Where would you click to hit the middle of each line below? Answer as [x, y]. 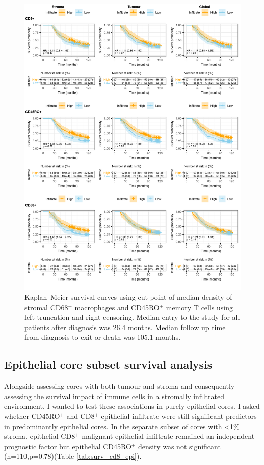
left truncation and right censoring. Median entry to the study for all [132, 317]
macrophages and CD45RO [117, 307]
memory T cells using [200, 307]
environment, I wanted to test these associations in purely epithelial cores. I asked [132, 406]
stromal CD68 [46, 307]
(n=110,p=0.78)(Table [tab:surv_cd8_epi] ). [73, 456]
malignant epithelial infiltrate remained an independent [168, 436]
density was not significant [179, 446]
